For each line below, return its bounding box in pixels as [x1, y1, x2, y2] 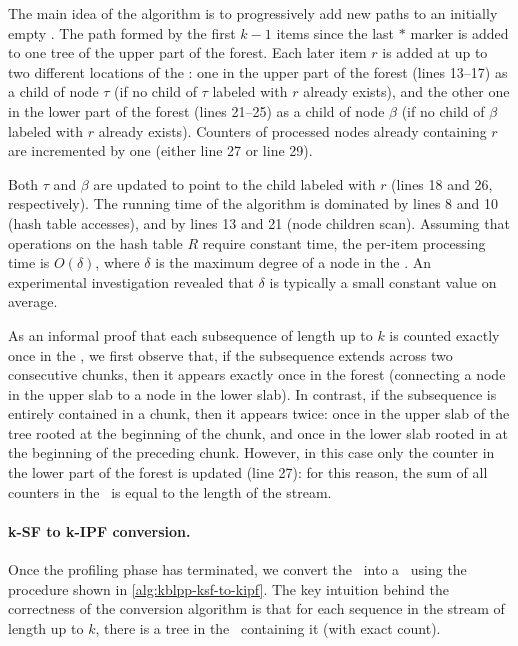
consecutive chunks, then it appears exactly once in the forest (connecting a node [8, 364, 506, 385]
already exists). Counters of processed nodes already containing [98, 120, 487, 141]
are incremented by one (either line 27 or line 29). [8, 140, 313, 161]
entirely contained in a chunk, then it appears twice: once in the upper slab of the [8, 403, 510, 424]
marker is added [410, 22, 509, 43]
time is [8, 252, 50, 273]
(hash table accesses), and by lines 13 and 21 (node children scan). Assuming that [8, 212, 510, 233]
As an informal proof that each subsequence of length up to [8, 324, 373, 345]
